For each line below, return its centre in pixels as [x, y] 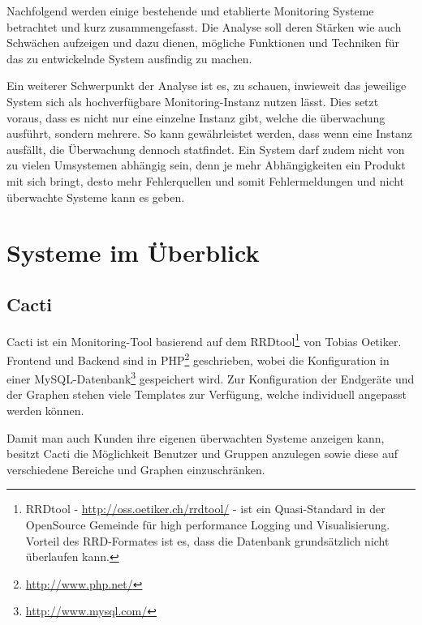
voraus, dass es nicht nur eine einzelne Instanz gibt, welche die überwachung [196, 117]
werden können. [45, 411]
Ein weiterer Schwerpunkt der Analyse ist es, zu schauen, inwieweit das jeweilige [207, 86]
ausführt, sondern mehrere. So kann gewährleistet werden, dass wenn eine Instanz [210, 133]
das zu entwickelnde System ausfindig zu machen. [129, 58]
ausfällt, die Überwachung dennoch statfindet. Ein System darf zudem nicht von [206, 149]
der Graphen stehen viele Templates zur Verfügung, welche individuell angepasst [207, 394]
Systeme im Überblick [133, 253]
